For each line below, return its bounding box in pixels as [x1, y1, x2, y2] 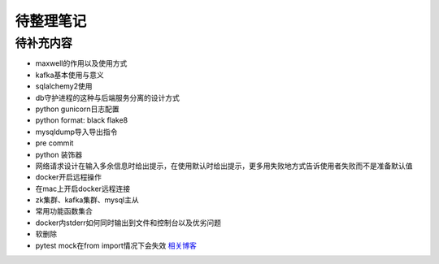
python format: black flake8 [35, 115, 128, 125]
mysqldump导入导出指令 [35, 127, 118, 136]
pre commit [35, 138, 74, 148]
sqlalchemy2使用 [35, 81, 93, 91]
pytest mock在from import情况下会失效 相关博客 [35, 240, 197, 250]
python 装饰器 [35, 149, 83, 159]
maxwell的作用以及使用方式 [35, 58, 128, 68]
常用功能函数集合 [35, 206, 93, 216]
